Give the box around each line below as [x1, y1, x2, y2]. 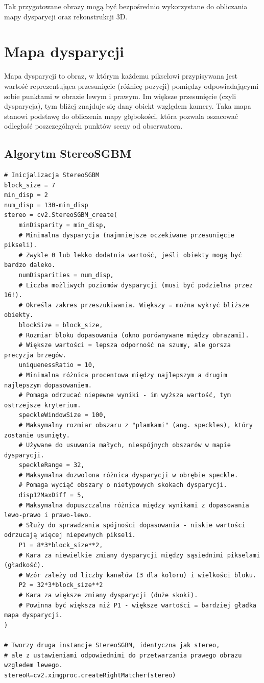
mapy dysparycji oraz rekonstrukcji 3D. [4, 11, 128, 21]
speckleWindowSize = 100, [18, 411, 107, 419]
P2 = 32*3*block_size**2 [18, 581, 103, 589]
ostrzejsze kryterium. [4, 401, 81, 409]
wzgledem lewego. [4, 662, 63, 669]
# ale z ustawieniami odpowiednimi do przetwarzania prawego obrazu [4, 651, 242, 659]
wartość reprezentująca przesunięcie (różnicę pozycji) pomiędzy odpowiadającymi [4, 80, 259, 91]
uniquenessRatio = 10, [18, 361, 95, 369]
